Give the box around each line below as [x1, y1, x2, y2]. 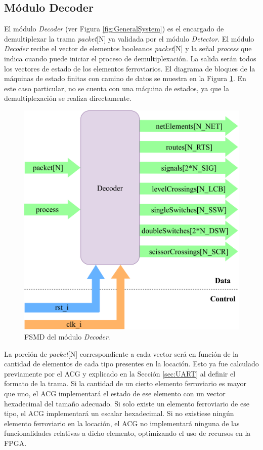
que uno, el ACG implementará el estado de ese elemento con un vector [4, 388, 226, 398]
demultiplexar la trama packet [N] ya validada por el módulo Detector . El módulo [4, 33, 254, 44]
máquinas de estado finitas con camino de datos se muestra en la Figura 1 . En [4, 73, 246, 84]
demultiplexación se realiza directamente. [4, 93, 131, 103]
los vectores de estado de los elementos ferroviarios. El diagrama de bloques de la [4, 63, 255, 73]
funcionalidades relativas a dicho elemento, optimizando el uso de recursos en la [4, 428, 251, 438]
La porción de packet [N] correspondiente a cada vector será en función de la [4, 348, 239, 359]
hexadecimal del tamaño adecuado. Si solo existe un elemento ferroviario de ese [4, 398, 249, 408]
